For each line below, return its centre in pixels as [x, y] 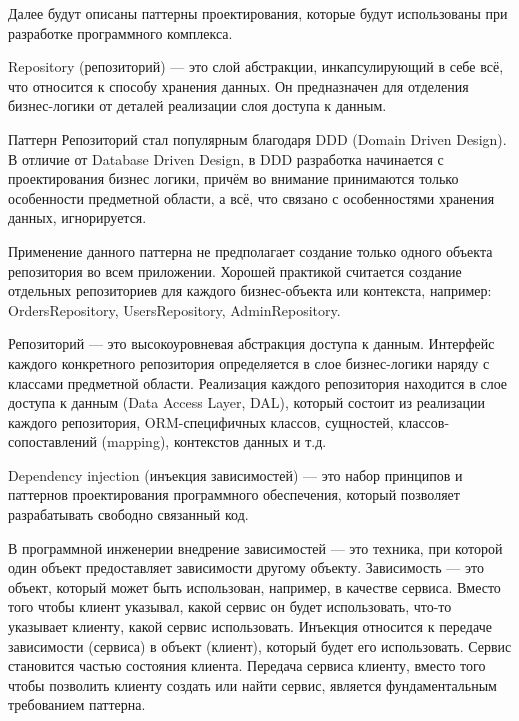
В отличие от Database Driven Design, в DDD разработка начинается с [226, 158]
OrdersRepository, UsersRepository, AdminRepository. [174, 309]
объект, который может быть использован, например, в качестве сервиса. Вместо [254, 586]
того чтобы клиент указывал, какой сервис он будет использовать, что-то [230, 606]
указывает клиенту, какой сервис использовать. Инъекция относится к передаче [250, 626]
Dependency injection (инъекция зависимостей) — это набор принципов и [235, 474]
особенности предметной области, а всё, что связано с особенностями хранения [251, 197]
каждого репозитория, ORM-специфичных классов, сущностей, [201, 421]
